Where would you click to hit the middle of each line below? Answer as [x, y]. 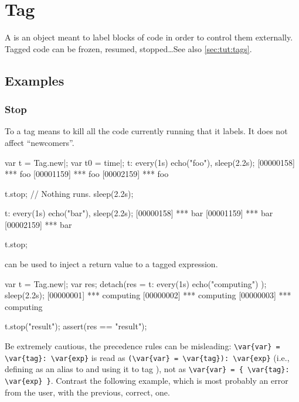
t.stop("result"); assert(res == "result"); [76, 326]
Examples [35, 80]
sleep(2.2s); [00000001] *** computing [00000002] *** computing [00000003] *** [148, 295]
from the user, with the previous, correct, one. [87, 392]
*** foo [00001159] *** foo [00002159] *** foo [87, 174]
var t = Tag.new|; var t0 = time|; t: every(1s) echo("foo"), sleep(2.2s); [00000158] [150, 162]
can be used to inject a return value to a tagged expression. [111, 264]
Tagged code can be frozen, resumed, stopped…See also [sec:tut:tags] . [128, 48]
